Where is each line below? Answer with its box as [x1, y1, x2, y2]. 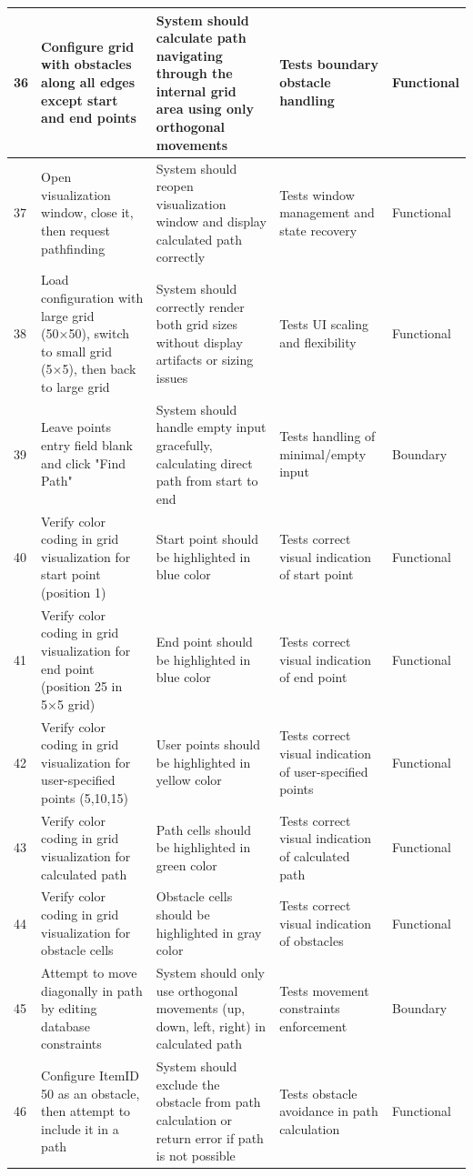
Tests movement [279, 980, 369, 1000]
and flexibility [279, 332, 357, 351]
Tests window [279, 185, 355, 204]
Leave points [41, 417, 111, 437]
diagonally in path [41, 980, 143, 1000]
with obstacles [41, 55, 132, 74]
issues [156, 368, 188, 387]
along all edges [41, 73, 136, 92]
